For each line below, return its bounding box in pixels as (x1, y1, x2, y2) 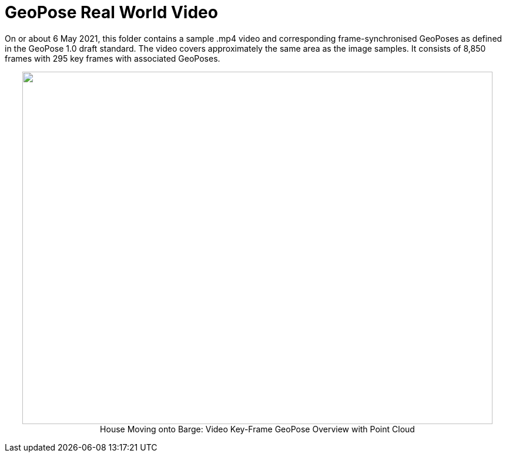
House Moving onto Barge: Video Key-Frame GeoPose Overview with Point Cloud (100, 424, 415, 434)
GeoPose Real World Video (5, 2, 218, 22)
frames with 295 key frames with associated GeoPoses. (5, 53, 220, 63)
